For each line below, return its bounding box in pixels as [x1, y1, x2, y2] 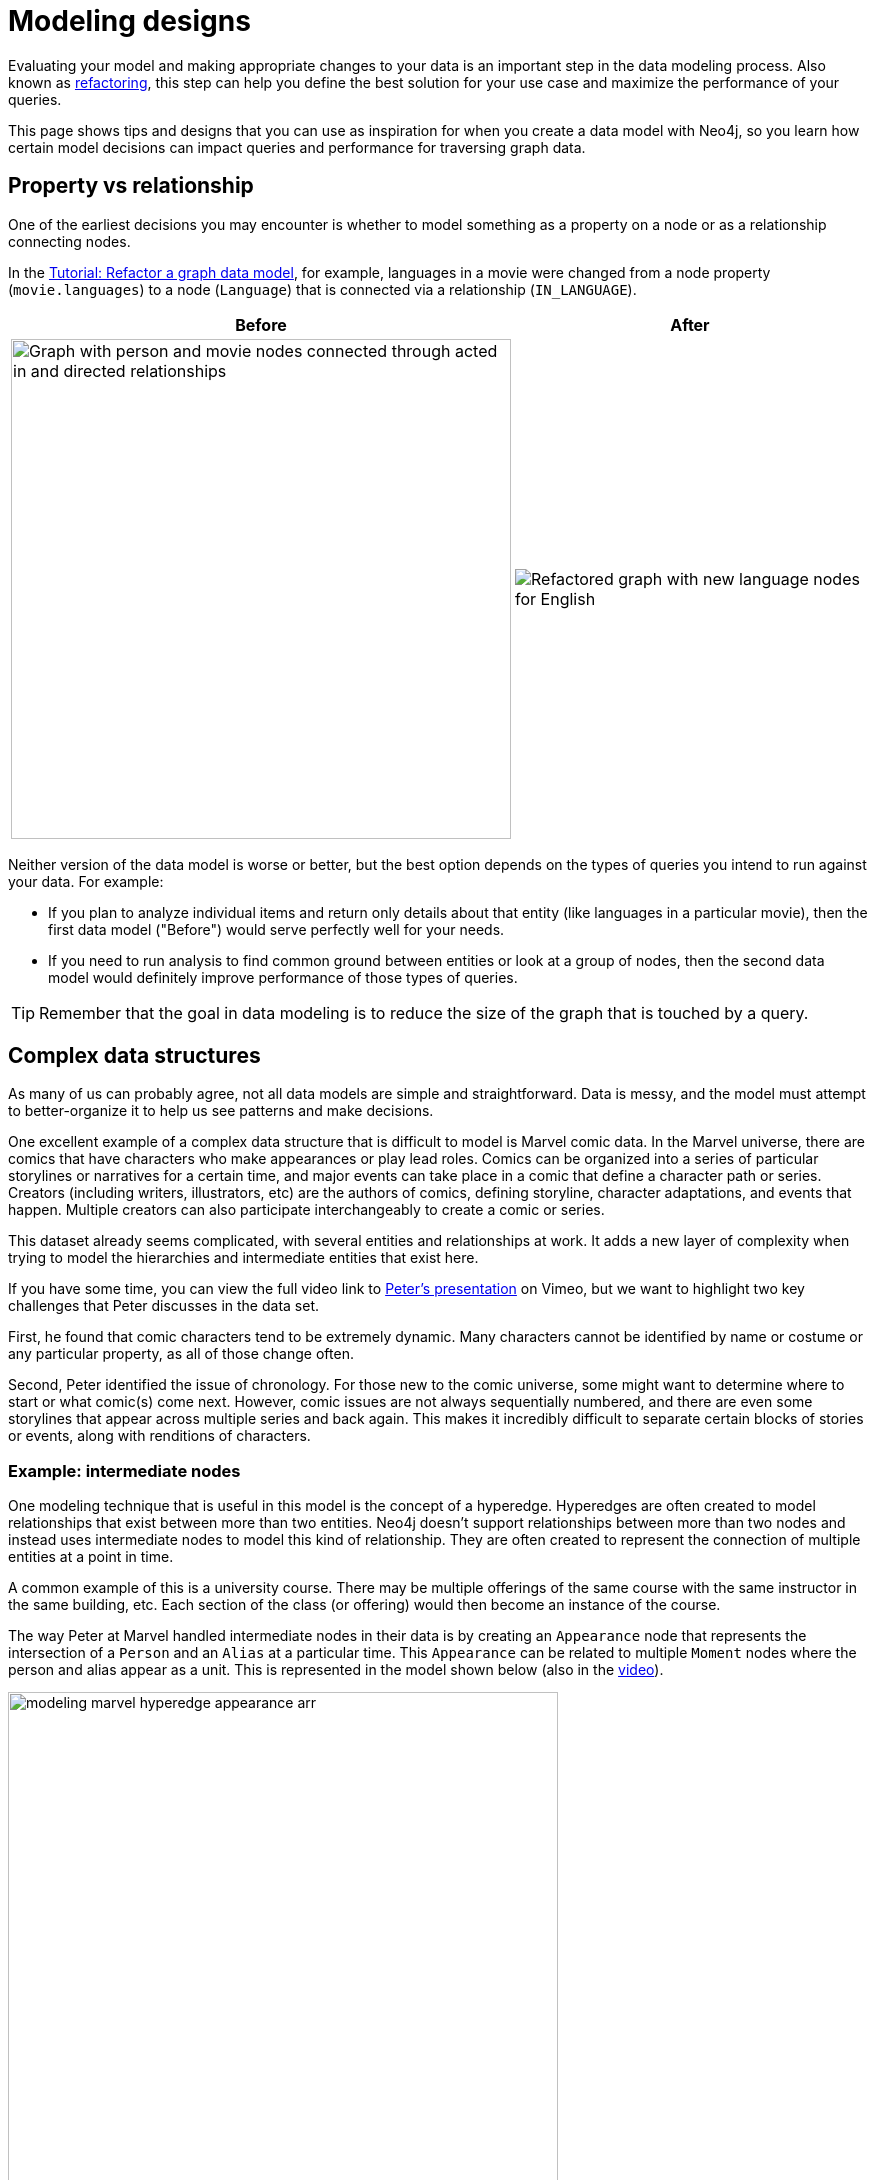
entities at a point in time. [8, 1548, 174, 1566]
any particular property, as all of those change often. [8, 1345, 354, 1363]
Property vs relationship [8, 173, 254, 199]
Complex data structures [8, 1043, 261, 1069]
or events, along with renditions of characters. [8, 1427, 311, 1445]
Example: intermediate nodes [8, 1460, 241, 1481]
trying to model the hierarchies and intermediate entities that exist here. [8, 1249, 479, 1267]
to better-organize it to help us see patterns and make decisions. [8, 1102, 434, 1120]
